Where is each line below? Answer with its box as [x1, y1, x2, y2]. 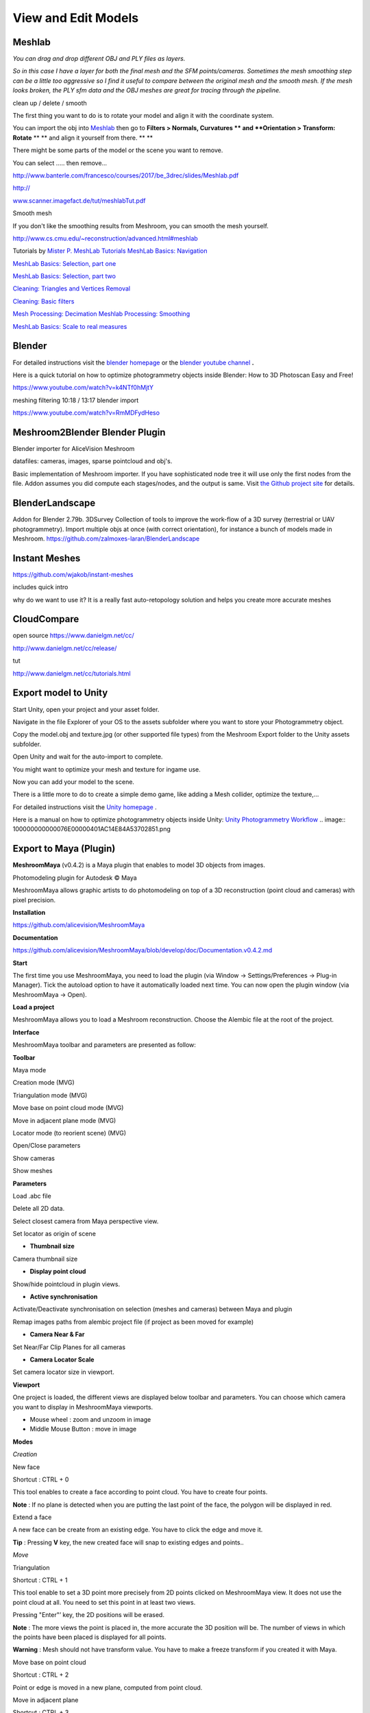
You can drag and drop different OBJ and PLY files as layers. [12, 55, 186, 63]
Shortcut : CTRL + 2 [12, 1671, 69, 1679]
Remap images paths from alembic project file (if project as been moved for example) [12, 1318, 254, 1326]
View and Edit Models [12, 10, 139, 25]
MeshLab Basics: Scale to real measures [12, 322, 127, 330]
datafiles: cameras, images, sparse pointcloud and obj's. [12, 457, 173, 465]
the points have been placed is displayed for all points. [12, 1633, 166, 1641]
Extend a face [12, 1513, 52, 1521]
